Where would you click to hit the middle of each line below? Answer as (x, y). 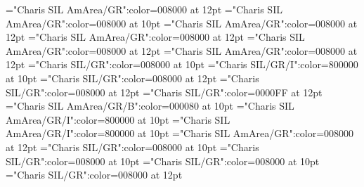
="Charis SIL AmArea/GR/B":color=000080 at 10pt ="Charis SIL (150, 106)
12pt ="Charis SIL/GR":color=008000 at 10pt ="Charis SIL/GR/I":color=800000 (182, 64)
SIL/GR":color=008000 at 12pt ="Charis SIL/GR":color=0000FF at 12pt (164, 92)
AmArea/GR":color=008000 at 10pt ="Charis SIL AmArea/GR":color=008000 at (182, 23)
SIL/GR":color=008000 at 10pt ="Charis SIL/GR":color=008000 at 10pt (163, 161)
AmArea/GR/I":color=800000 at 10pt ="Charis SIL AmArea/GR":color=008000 (180, 133)
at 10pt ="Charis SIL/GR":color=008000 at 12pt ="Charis (132, 78)
